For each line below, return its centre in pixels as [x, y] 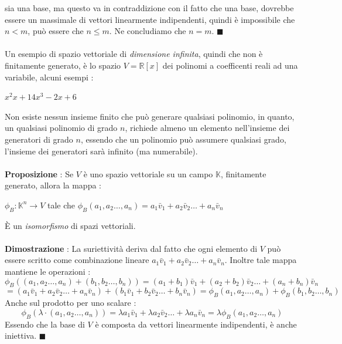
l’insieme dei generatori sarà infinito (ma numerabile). [101, 151]
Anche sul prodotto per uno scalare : [71, 303]
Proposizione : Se [39, 173]
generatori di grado [39, 139]
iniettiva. [21, 335]
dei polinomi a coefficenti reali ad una [230, 65]
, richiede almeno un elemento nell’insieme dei [207, 128]
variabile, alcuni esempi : [49, 77]
